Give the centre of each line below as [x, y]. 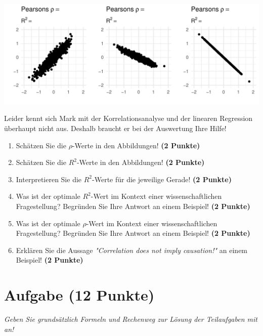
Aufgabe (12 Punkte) [79, 295]
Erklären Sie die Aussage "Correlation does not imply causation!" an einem [132, 250]
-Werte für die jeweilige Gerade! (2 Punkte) [162, 179]
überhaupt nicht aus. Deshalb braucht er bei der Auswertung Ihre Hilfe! [115, 128]
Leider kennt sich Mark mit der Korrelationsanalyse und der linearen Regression [128, 118]
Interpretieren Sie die [49, 179]
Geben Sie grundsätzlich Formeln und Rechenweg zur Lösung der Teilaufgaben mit [131, 319]
